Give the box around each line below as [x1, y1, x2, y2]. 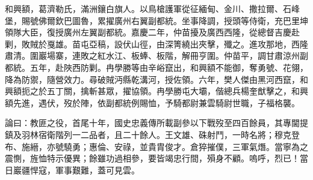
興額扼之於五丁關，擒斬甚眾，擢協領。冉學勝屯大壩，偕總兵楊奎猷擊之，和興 [5, 85, 308, 97]
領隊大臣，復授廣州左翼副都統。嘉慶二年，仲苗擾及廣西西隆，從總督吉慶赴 [5, 26, 300, 38]
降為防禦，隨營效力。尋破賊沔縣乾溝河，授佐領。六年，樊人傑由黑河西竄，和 [5, 73, 308, 85]
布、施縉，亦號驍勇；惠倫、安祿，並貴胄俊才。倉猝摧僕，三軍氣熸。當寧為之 [5, 140, 308, 152]
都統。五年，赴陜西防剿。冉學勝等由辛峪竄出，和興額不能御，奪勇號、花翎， [5, 61, 308, 73]
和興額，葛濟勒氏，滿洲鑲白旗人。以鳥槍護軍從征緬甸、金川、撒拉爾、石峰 [5, 2, 300, 14]
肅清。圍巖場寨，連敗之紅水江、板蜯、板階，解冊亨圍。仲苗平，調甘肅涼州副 [5, 49, 308, 62]
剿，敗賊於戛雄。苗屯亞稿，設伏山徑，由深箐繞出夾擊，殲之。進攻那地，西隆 [5, 37, 308, 50]
